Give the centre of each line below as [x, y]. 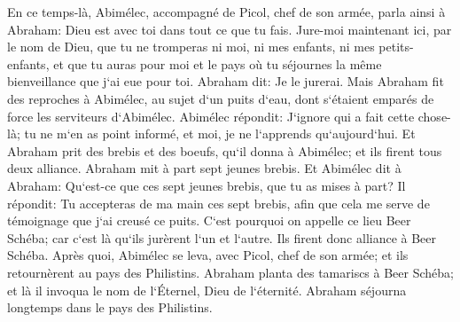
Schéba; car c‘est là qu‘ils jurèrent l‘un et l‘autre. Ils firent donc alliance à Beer [222, 237]
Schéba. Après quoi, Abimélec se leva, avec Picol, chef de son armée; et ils [208, 255]
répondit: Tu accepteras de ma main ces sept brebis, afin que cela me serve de [218, 203]
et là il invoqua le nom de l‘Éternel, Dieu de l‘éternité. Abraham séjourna [207, 290]
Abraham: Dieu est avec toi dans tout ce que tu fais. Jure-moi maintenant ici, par [230, 29]
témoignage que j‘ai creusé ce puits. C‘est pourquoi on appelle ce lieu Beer [209, 220]
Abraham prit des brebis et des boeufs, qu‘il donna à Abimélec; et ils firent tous [225, 150]
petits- [396, 47]
